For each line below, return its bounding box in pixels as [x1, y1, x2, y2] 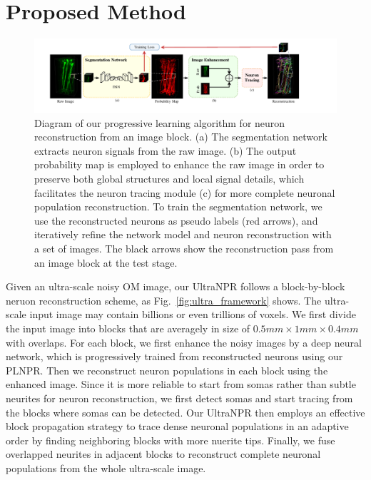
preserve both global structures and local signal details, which [34, 171, 305, 186]
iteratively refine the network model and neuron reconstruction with [34, 227, 332, 242]
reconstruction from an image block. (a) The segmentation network [34, 129, 327, 144]
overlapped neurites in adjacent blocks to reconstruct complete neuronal [6, 446, 321, 461]
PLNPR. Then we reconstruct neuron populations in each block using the [6, 362, 328, 377]
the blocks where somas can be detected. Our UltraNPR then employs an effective [6, 404, 365, 419]
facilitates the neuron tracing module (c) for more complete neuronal [34, 185, 335, 200]
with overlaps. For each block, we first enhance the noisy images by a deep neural [6, 335, 362, 349]
